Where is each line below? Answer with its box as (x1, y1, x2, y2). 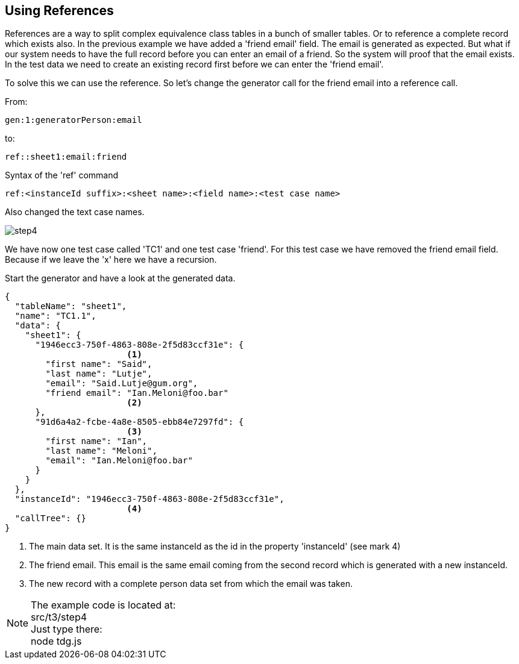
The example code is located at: (31, 599, 176, 612)
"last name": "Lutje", (45, 369, 153, 379)
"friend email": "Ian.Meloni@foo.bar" (45, 388, 228, 398)
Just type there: (31, 623, 102, 636)
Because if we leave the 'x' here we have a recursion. (5, 254, 217, 265)
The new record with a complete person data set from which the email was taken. (29, 578, 353, 589)
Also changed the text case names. (5, 207, 145, 218)
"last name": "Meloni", (45, 446, 157, 456)
